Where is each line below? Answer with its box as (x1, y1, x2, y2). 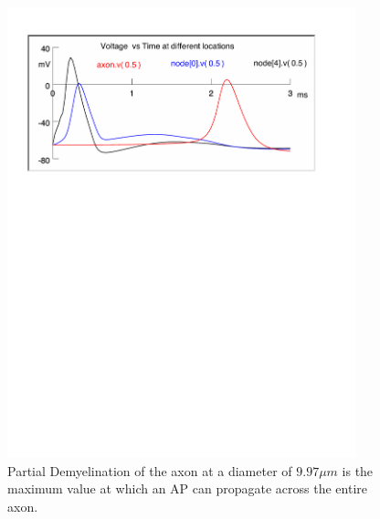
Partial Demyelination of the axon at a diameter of (7, 461, 292, 480)
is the (342, 461, 374, 480)
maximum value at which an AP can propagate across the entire (7, 479, 367, 498)
